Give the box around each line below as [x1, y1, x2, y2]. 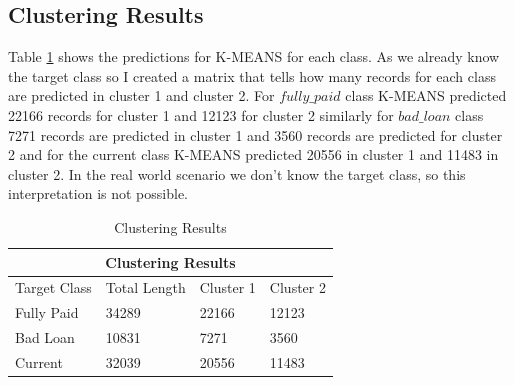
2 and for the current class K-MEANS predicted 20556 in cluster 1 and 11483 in [8, 144, 499, 165]
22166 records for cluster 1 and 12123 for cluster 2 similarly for [8, 104, 394, 125]
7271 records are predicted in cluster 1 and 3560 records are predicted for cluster [8, 124, 503, 145]
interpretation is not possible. [8, 183, 188, 204]
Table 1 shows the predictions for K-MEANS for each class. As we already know [8, 46, 500, 67]
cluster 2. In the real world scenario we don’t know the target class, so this [8, 163, 466, 184]
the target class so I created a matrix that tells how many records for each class [8, 65, 496, 86]
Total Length [105, 277, 186, 298]
